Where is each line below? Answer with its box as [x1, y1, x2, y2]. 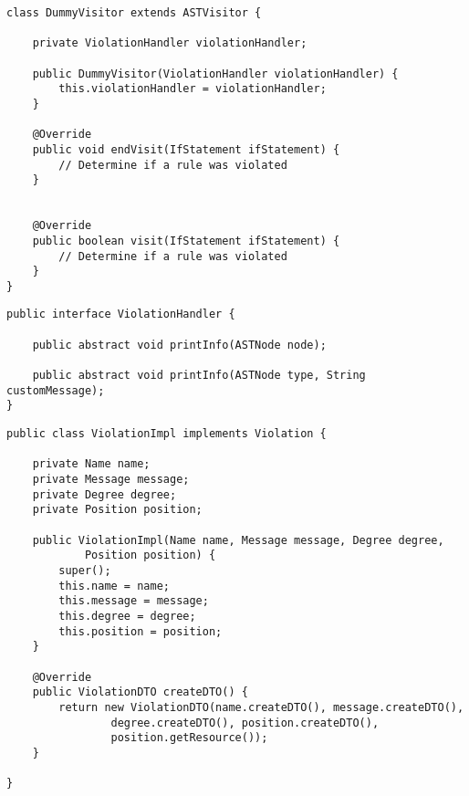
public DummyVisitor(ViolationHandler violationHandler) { [32, 67, 399, 80]
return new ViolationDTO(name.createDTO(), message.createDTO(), [58, 700, 464, 714]
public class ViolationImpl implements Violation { [6, 427, 327, 441]
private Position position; [32, 503, 203, 517]
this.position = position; [58, 624, 223, 638]
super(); [58, 563, 111, 577]
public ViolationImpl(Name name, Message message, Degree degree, [32, 533, 444, 547]
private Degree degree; [32, 487, 177, 501]
